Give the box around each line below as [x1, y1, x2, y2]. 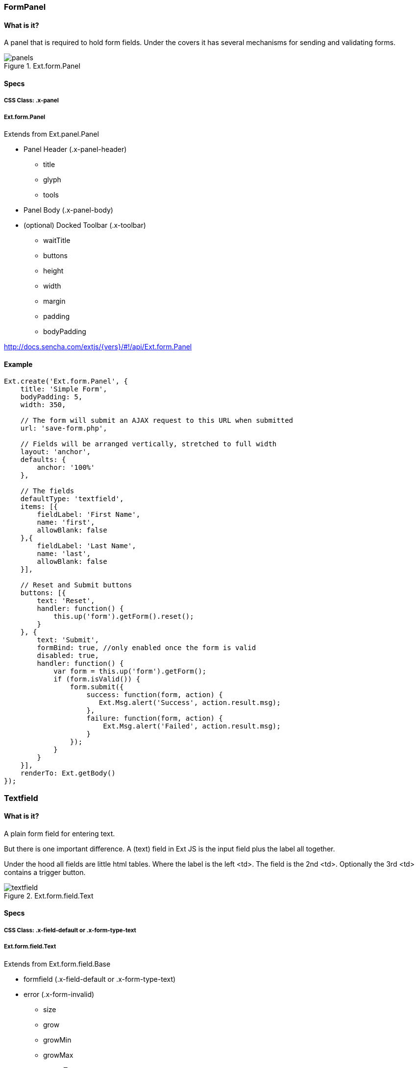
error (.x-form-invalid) [24, 990, 95, 998]
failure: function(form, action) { [86, 714, 223, 723]
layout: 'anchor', [20, 448, 91, 456]
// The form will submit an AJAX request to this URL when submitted [20, 416, 294, 425]
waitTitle [43, 236, 71, 244]
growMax [43, 1050, 74, 1059]
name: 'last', [37, 550, 91, 558]
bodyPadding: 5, [20, 393, 83, 401]
